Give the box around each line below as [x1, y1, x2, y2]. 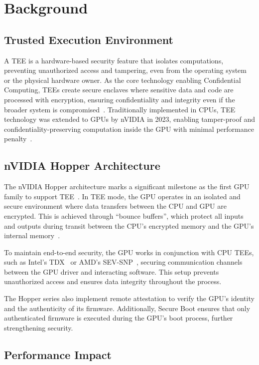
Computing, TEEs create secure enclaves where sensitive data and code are [4, 84, 234, 95]
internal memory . [4, 230, 60, 241]
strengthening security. [4, 322, 73, 333]
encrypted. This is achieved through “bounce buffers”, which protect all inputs [4, 210, 244, 221]
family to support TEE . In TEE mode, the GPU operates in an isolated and [4, 191, 241, 201]
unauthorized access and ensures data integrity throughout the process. [4, 276, 222, 287]
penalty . [4, 133, 32, 144]
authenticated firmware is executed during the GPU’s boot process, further [4, 313, 233, 323]
